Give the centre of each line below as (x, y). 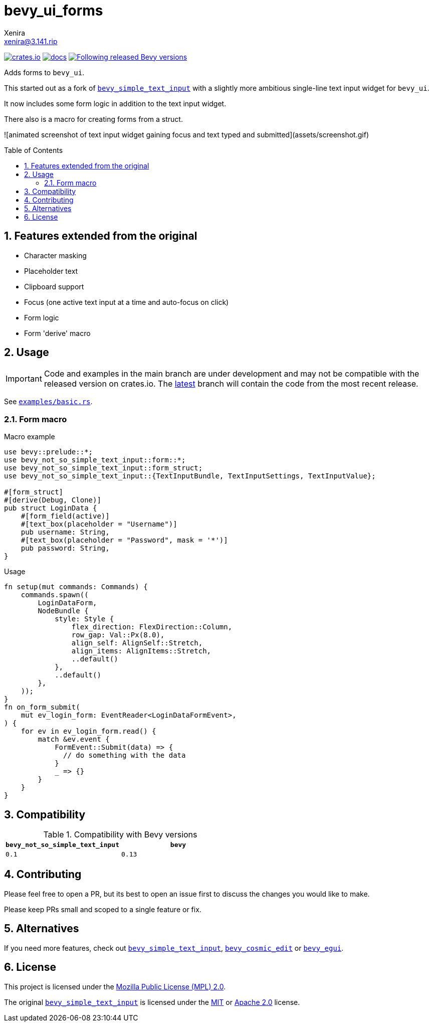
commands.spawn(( (55, 595)
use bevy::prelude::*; (49, 452)
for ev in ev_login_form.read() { (88, 731)
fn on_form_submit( (42, 707)
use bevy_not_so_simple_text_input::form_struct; (103, 468)
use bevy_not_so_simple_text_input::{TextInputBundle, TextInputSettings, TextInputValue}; (190, 476)
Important (24, 379)
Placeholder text (51, 271)
